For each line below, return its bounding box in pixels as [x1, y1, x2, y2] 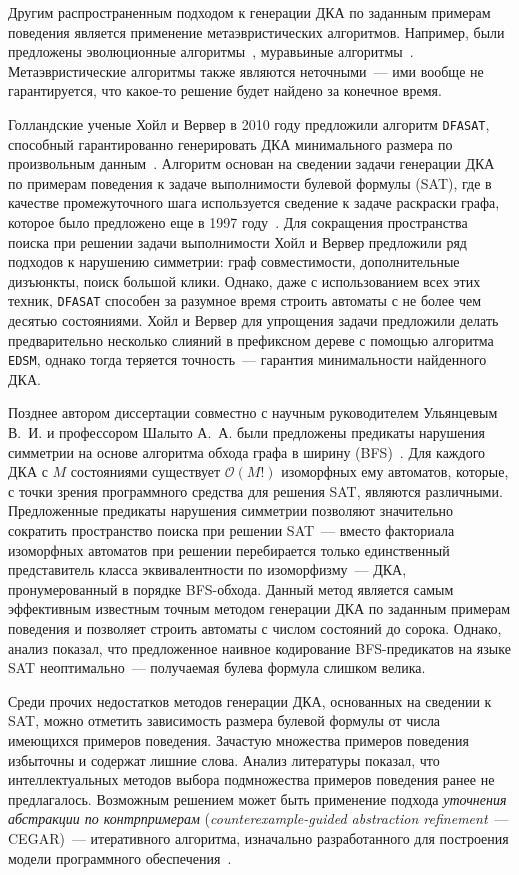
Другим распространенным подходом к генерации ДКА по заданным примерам [8, 2, 491, 22]
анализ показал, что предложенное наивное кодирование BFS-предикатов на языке [8, 637, 511, 658]
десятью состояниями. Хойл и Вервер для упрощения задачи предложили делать [8, 310, 499, 331]
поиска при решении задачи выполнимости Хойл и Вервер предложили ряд [8, 231, 467, 252]
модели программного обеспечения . [8, 847, 232, 868]
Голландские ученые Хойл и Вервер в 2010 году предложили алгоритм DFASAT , [8, 113, 490, 134]
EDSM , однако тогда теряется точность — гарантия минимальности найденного [8, 349, 487, 370]
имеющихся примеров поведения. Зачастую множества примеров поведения [8, 729, 469, 750]
